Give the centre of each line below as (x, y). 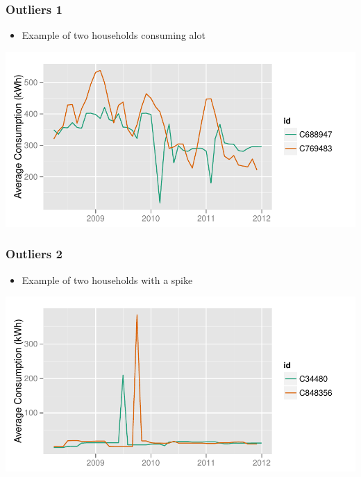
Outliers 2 (34, 254)
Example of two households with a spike (107, 279)
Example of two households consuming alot (114, 35)
